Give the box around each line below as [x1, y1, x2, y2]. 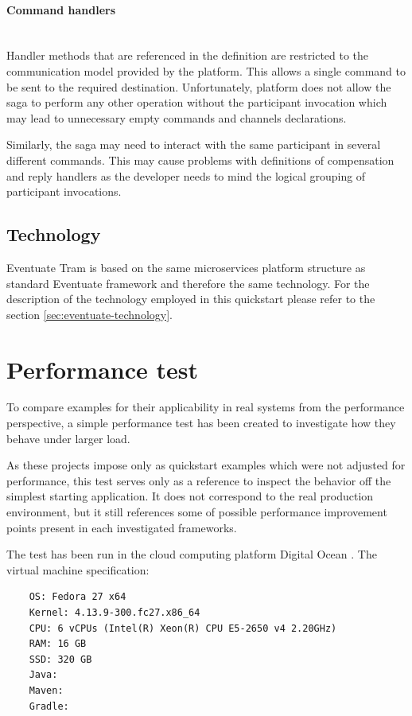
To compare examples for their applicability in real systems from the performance [6, 399, 405, 415]
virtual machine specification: [6, 561, 150, 578]
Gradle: [29, 700, 69, 712]
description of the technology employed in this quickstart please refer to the [6, 290, 375, 307]
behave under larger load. [6, 430, 130, 446]
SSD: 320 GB [29, 653, 92, 665]
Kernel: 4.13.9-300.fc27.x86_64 [29, 606, 200, 618]
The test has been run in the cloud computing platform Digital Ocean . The [6, 546, 377, 562]
